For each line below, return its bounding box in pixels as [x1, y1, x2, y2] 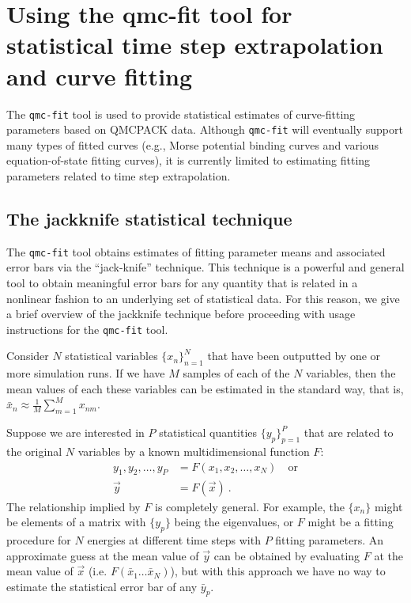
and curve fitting [6, 59, 193, 92]
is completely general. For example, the [155, 498, 345, 514]
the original [6, 443, 62, 460]
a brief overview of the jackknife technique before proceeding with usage [6, 305, 356, 322]
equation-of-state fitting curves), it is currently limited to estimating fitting [6, 152, 371, 169]
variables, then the [306, 365, 396, 381]
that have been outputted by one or [207, 347, 381, 364]
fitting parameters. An [275, 531, 383, 548]
